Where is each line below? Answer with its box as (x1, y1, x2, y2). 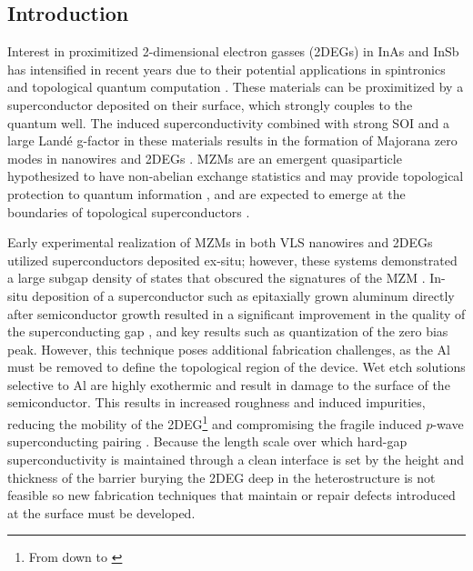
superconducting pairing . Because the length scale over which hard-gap (7, 432, 408, 451)
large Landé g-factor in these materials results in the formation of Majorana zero (7, 131, 458, 150)
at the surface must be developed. (7, 503, 196, 522)
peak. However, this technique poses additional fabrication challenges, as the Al (7, 339, 450, 358)
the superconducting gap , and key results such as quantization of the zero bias (7, 322, 448, 341)
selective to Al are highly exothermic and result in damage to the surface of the (7, 375, 450, 394)
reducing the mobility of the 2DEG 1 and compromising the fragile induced (7, 412, 422, 433)
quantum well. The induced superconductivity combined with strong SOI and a (7, 113, 449, 132)
